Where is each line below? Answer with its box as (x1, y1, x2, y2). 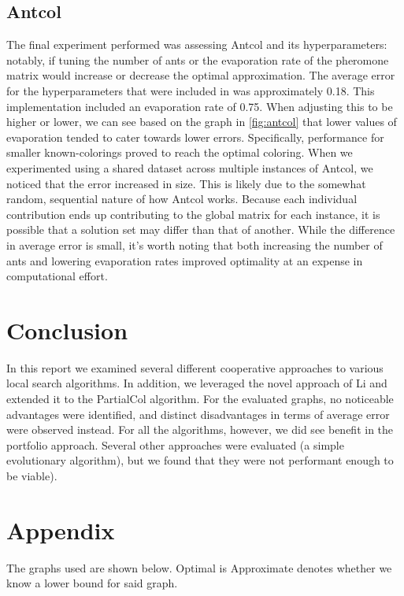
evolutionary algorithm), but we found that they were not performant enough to (6, 452, 394, 468)
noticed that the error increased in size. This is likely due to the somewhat (6, 175, 366, 191)
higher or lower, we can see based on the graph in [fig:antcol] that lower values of (6, 113, 397, 130)
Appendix (6, 513, 115, 546)
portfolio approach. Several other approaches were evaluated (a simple (6, 436, 344, 453)
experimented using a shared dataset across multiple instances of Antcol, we (6, 159, 373, 176)
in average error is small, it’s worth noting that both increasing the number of (6, 236, 383, 253)
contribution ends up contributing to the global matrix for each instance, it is (6, 205, 380, 222)
